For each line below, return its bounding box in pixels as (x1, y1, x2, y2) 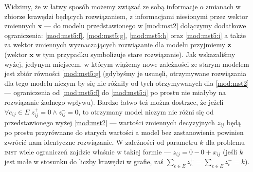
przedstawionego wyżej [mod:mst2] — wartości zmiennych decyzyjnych (4, 117, 215, 127)
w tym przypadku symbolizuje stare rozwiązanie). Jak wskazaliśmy (36, 49, 235, 59)
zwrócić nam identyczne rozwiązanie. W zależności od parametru (4, 137, 198, 147)
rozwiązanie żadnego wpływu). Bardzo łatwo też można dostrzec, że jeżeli (4, 96, 224, 107)
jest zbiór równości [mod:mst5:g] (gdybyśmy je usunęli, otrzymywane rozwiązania (4, 68, 247, 78)
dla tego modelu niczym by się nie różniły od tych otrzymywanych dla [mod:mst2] (4, 77, 249, 88)
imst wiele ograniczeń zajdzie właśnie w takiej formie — (4, 146, 171, 156)
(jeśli (223, 146, 237, 156)
